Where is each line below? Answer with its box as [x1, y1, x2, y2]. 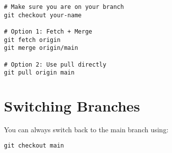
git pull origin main [4, 69, 75, 76]
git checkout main [4, 142, 64, 149]
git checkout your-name [4, 11, 82, 19]
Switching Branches [4, 96, 140, 116]
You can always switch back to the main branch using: [4, 124, 169, 135]
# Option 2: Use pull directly [4, 61, 106, 68]
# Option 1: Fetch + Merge [4, 28, 92, 35]
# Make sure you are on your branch [4, 3, 124, 10]
